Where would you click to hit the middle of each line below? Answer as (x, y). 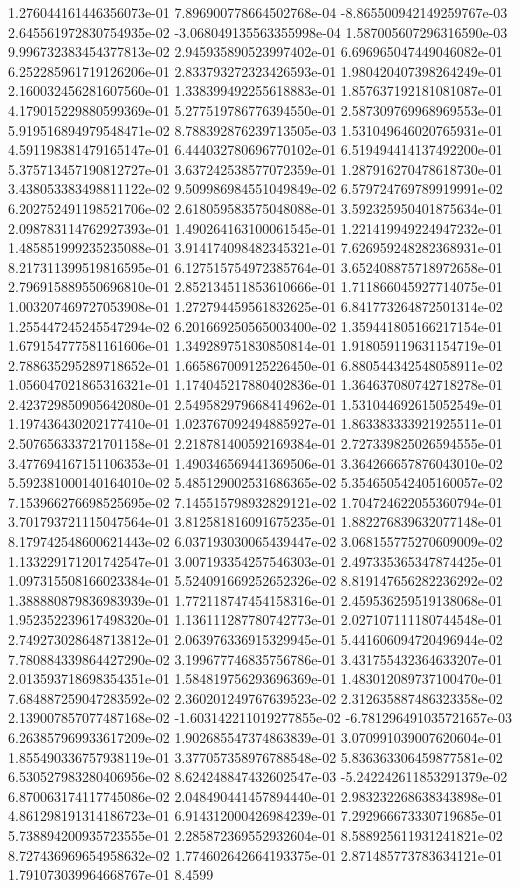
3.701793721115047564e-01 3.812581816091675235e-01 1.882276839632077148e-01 (255, 521)
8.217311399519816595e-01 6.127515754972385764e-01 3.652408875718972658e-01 (255, 266)
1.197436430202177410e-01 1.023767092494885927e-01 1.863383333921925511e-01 (255, 423)
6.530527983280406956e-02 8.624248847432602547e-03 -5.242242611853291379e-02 (258, 776)
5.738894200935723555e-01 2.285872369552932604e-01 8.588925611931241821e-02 (255, 834)
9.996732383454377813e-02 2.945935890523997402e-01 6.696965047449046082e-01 (255, 51)
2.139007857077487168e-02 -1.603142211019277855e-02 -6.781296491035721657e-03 (260, 717)
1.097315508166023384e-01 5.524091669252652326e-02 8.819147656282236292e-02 (255, 580)
